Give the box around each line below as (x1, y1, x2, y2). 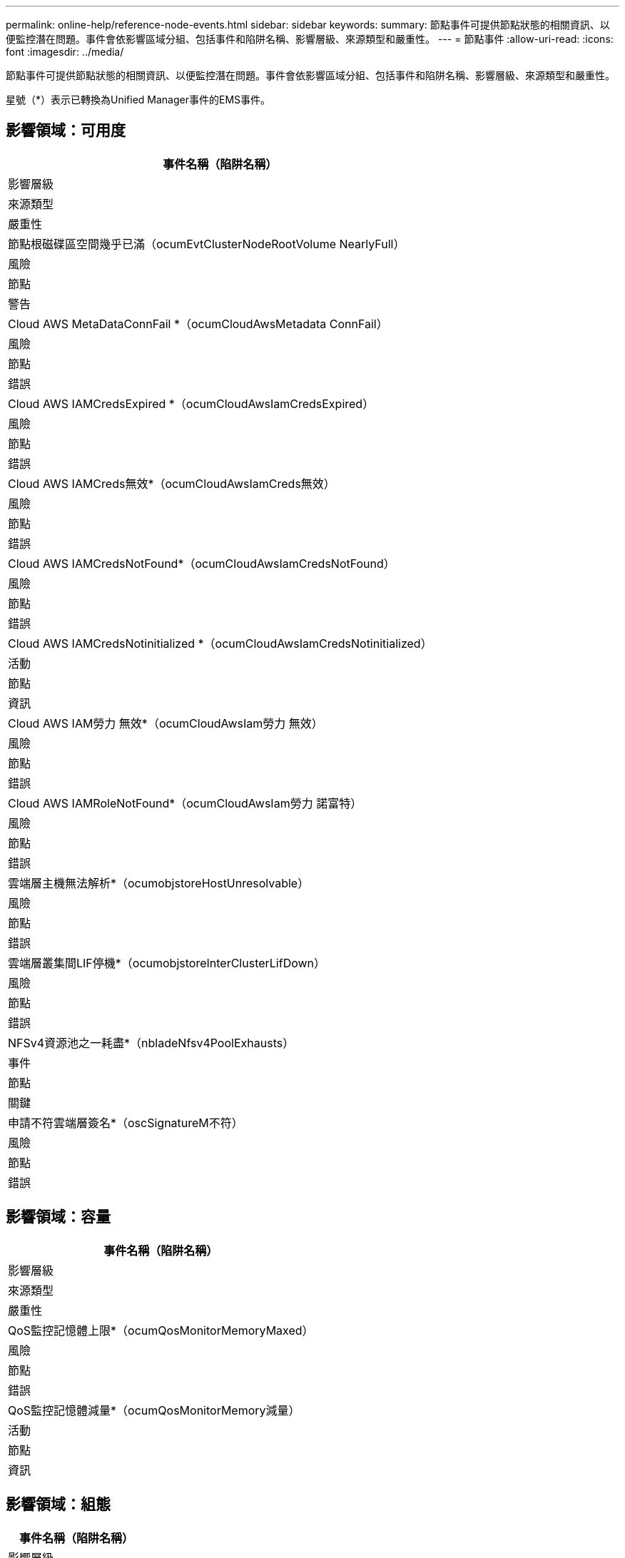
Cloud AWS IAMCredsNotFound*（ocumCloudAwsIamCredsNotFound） (8, 556, 395, 571)
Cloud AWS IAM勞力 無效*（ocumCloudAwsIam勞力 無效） (8, 716, 323, 730)
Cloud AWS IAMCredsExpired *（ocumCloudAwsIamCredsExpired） (8, 396, 375, 411)
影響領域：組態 (6, 1495, 111, 1514)
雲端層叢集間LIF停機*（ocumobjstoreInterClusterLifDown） (8, 955, 326, 970)
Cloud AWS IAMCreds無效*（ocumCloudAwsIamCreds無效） (8, 476, 335, 491)
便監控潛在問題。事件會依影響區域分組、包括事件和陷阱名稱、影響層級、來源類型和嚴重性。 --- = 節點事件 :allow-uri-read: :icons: (6, 33, 614, 45)
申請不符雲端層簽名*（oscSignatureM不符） (8, 1115, 243, 1130)
